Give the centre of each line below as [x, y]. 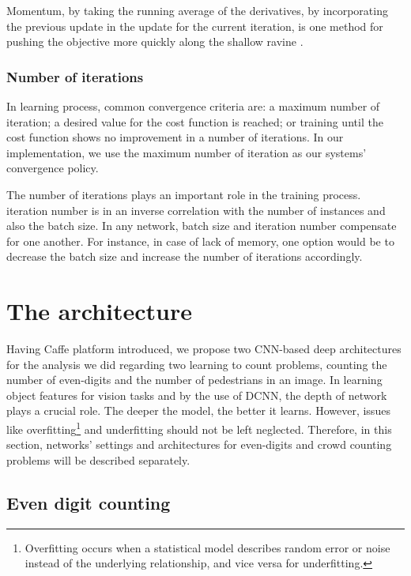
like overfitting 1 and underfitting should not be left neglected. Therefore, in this [199, 428]
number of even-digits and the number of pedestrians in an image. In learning [194, 380]
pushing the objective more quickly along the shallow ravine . [155, 41]
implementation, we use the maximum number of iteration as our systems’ [187, 152]
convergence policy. [53, 168]
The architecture [99, 311]
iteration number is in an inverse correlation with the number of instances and [196, 210]
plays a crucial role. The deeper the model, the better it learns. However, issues [198, 410]
